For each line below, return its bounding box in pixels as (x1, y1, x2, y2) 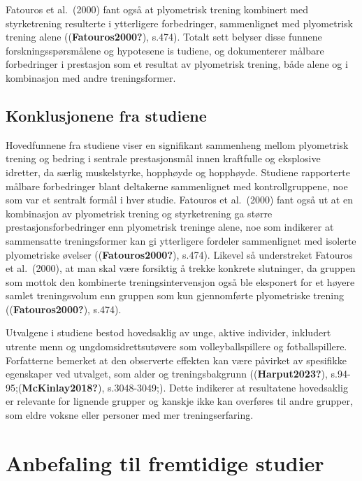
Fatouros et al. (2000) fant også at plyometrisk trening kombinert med (6, 2, 309, 16)
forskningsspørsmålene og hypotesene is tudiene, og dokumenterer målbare (6, 43, 324, 57)
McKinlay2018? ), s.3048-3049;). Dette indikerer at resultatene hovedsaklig (22, 380, 348, 394)
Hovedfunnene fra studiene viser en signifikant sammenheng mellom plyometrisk (6, 137, 349, 152)
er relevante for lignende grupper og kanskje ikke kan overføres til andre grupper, (6, 394, 353, 408)
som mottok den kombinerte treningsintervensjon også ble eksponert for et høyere (6, 274, 355, 289)
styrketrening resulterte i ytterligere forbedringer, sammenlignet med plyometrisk (6, 15, 353, 30)
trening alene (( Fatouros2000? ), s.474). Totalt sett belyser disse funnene (6, 29, 322, 44)
